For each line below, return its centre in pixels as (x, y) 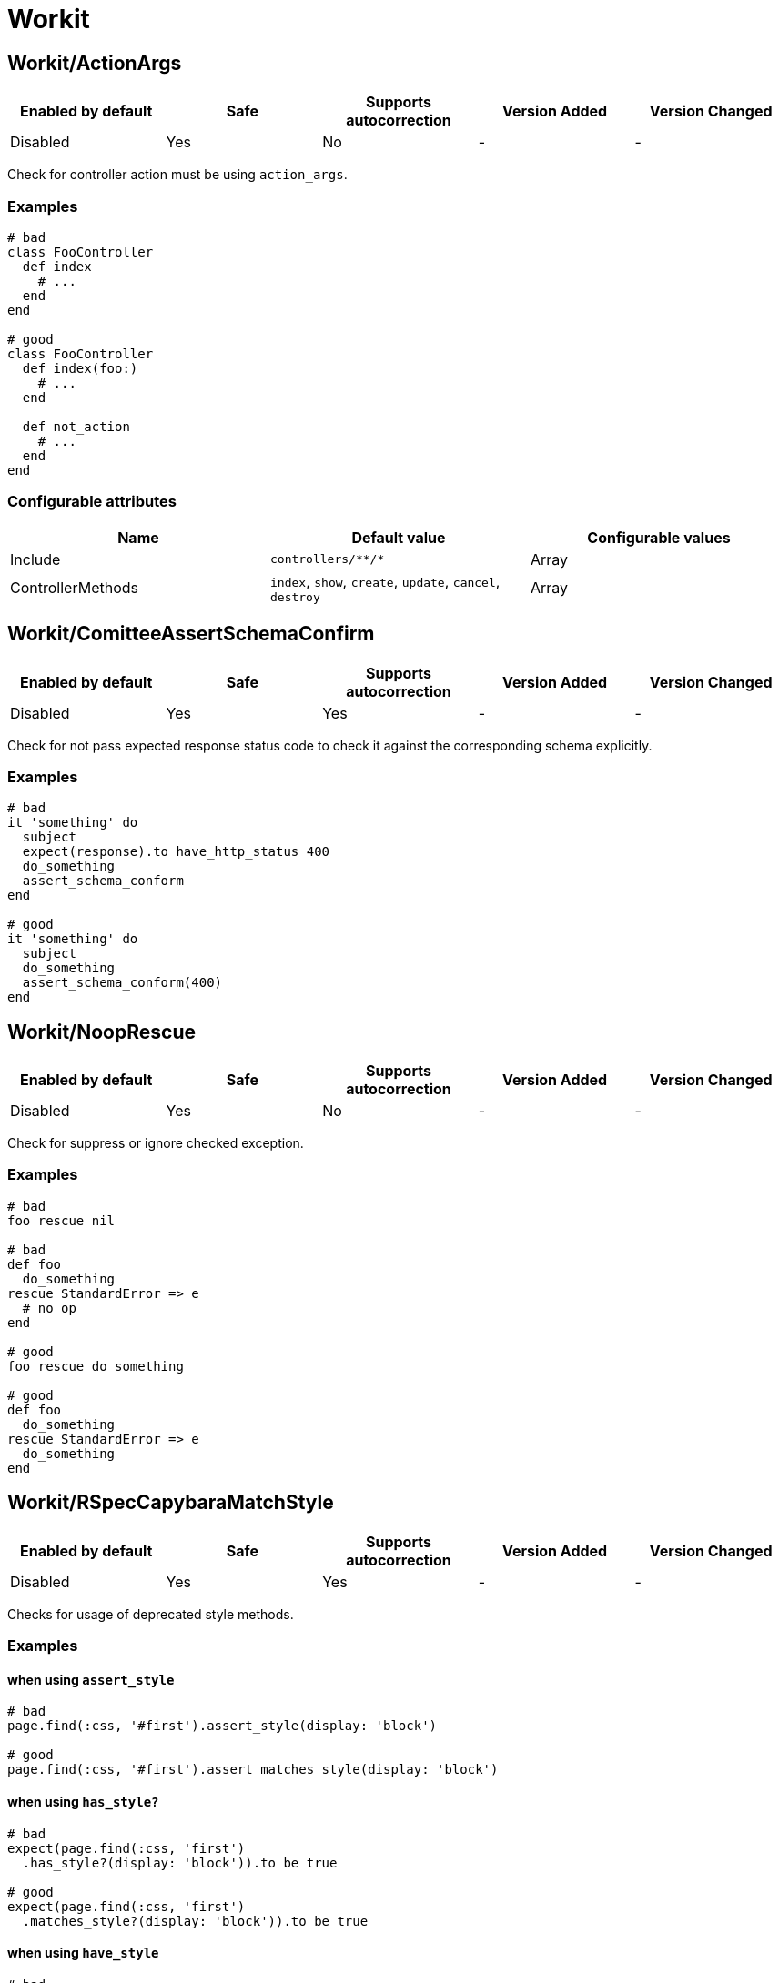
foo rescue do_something (96, 1366)
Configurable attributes (92, 502)
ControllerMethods (74, 588)
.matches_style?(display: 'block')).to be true (195, 1921)
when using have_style (83, 1953)
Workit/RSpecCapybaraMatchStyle (171, 1503)
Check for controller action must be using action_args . (177, 175)
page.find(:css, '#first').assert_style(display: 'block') (223, 1726)
